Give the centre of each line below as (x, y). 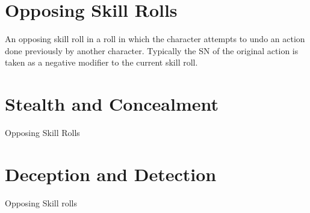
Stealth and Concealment (112, 104)
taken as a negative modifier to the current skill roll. (101, 62)
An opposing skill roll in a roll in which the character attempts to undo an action (155, 39)
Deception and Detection (111, 174)
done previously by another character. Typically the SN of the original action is (152, 50)
